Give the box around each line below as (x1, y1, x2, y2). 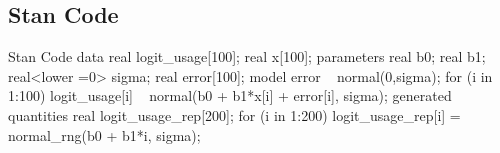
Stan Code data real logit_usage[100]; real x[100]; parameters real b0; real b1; (8, 46, 486, 67)
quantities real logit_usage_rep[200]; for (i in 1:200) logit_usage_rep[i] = (8, 104, 461, 125)
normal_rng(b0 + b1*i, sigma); (8, 124, 201, 145)
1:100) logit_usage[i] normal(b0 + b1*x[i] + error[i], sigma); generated (8, 85, 452, 106)
